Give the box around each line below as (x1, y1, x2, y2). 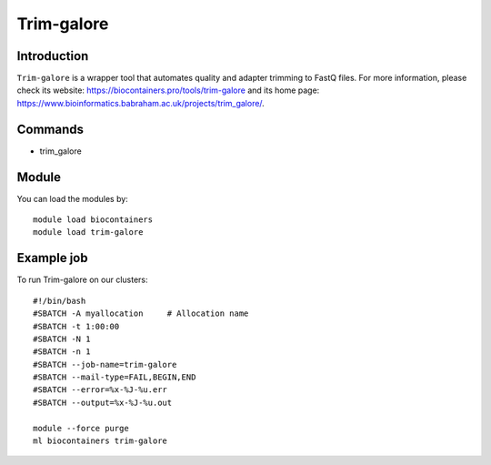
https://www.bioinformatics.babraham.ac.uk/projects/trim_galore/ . (16, 97, 266, 108)
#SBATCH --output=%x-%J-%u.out (33, 397, 173, 408)
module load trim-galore (33, 227, 144, 238)
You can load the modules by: (16, 193, 129, 204)
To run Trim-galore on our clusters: (16, 274, 148, 286)
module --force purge (33, 423, 129, 433)
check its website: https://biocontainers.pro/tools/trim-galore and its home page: (16, 85, 320, 96)
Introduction (16, 48, 89, 64)
